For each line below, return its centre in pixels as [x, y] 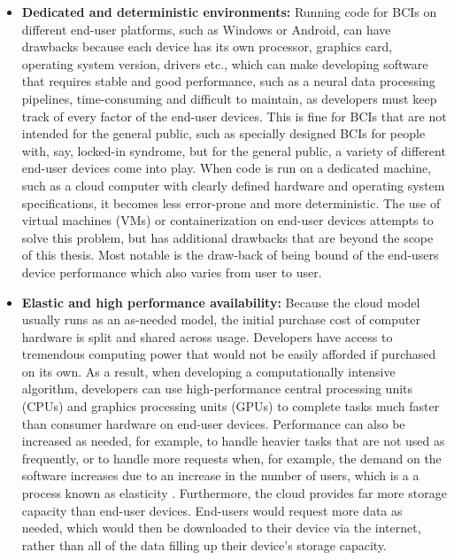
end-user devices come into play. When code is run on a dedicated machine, [227, 168]
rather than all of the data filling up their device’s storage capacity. [204, 544]
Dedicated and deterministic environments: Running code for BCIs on [229, 12]
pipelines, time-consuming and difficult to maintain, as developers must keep [229, 98]
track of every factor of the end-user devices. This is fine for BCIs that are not [234, 116]
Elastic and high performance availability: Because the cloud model [221, 302]
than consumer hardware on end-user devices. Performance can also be [213, 423]
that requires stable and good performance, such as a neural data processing [228, 81]
